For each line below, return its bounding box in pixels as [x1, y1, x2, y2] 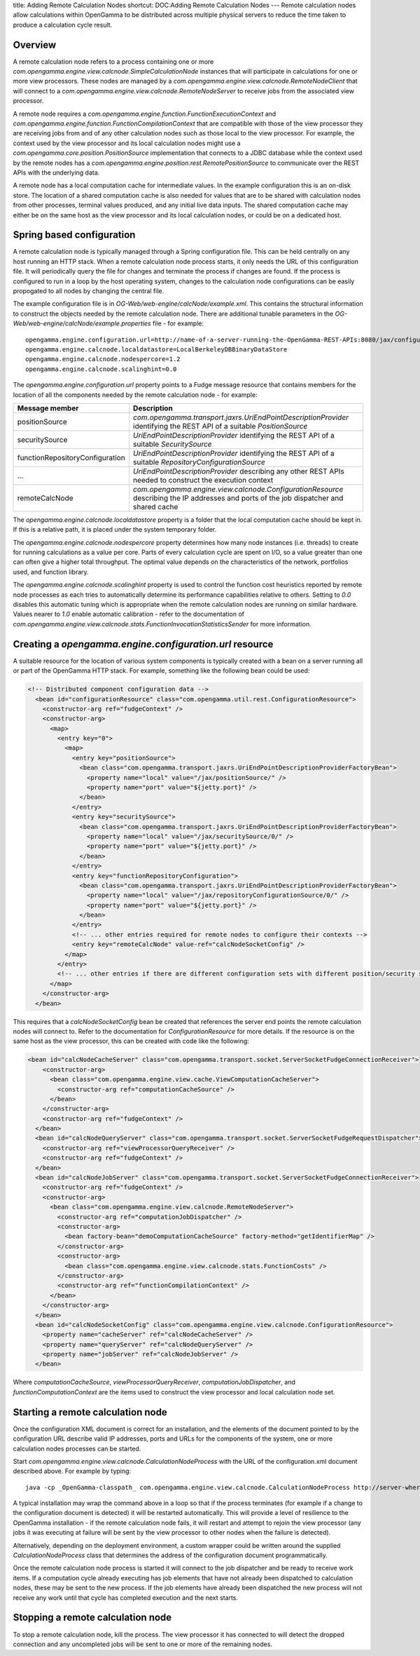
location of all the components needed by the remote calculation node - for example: [13, 390, 258, 399]
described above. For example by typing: [13, 1467, 132, 1476]
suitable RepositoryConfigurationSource [133, 457, 265, 466]
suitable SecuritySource [133, 439, 213, 449]
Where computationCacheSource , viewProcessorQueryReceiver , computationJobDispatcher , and [13, 1378, 295, 1387]
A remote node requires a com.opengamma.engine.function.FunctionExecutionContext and [13, 109, 276, 118]
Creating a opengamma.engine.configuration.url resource [13, 638, 274, 650]
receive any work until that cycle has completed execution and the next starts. [13, 1593, 238, 1602]
